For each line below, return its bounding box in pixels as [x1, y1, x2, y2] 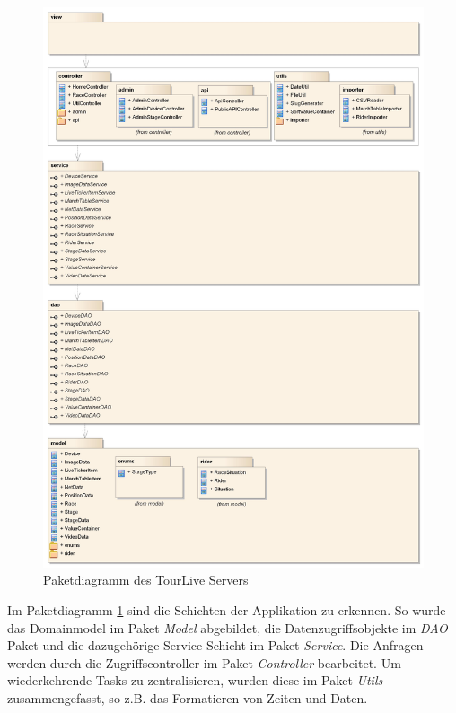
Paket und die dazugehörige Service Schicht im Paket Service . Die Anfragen [7, 636, 424, 655]
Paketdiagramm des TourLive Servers [43, 570, 249, 589]
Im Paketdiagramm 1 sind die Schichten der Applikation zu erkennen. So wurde [7, 601, 446, 619]
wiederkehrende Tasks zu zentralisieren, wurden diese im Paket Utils [7, 671, 383, 690]
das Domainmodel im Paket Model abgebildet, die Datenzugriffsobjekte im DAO [7, 618, 448, 637]
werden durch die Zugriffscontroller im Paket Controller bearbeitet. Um [7, 653, 401, 672]
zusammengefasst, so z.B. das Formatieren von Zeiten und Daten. [7, 688, 368, 707]
